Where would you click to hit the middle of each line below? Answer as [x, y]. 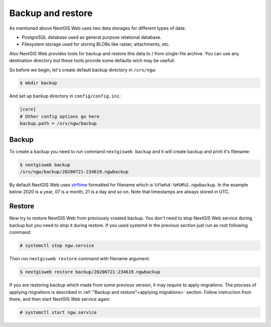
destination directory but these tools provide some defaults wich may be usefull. [92, 61]
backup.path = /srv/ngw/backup [58, 124]
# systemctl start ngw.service [58, 312]
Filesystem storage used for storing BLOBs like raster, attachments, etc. [96, 44]
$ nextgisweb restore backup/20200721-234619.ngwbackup [90, 272]
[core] [28, 110]
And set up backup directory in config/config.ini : [65, 96]
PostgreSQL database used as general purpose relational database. [92, 37]
